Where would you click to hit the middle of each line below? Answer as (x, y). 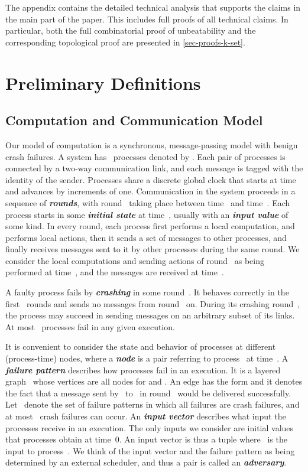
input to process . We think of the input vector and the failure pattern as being (150, 450)
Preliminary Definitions (103, 82)
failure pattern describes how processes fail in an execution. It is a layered (143, 370)
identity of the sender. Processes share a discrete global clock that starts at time (151, 179)
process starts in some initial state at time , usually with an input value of (147, 214)
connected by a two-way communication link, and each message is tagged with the (154, 168)
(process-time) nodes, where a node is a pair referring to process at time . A (147, 358)
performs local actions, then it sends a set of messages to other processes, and (146, 237)
